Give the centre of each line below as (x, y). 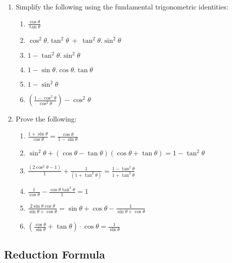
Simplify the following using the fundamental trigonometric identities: (122, 6)
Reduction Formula (55, 254)
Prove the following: (46, 119)
